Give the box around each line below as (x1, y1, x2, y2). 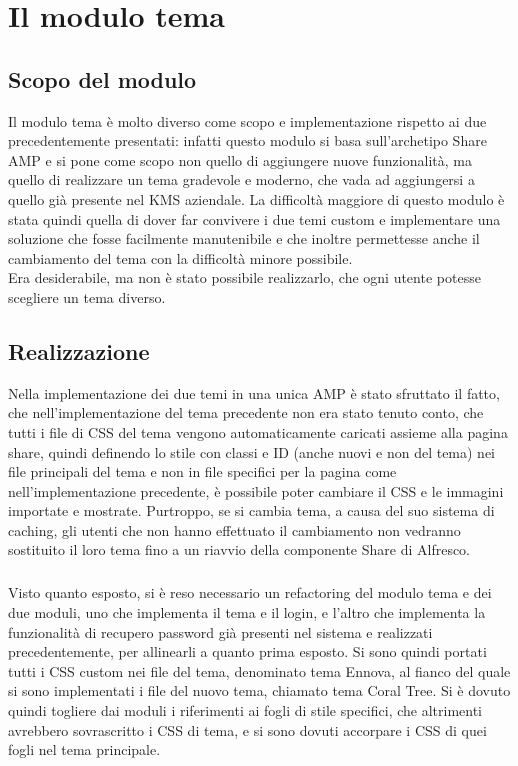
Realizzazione (8, 335, 150, 366)
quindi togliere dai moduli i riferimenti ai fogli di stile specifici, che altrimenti (8, 700, 483, 720)
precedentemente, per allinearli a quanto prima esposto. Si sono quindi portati (8, 641, 487, 662)
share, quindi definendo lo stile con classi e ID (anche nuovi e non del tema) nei (8, 441, 496, 462)
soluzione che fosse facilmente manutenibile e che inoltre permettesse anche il (8, 228, 480, 249)
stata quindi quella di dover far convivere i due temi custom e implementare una (8, 208, 501, 229)
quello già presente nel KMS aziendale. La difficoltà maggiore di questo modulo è (8, 188, 505, 209)
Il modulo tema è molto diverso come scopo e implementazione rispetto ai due (8, 110, 487, 131)
